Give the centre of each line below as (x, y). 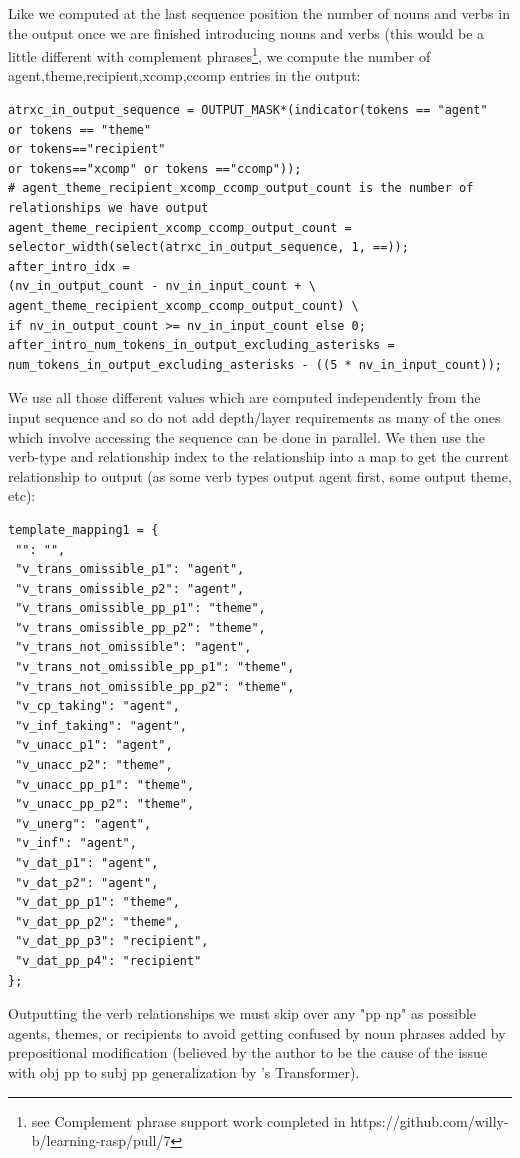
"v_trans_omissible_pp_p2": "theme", (140, 627)
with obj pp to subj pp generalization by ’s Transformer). (184, 1071)
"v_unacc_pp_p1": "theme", (105, 784)
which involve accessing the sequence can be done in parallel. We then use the (247, 436)
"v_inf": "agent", (76, 843)
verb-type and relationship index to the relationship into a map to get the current (259, 456)
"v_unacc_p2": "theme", (94, 765)
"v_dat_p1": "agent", (87, 863)
